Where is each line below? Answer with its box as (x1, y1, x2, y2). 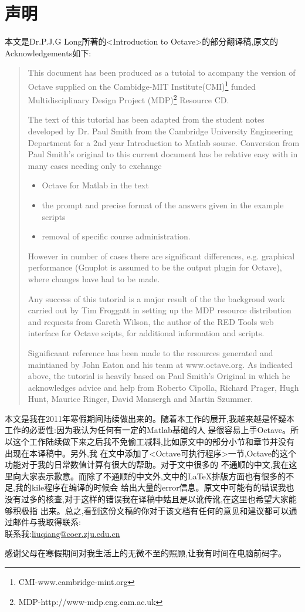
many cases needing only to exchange (28, 159, 162, 171)
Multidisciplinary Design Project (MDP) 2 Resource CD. (28, 92, 229, 106)
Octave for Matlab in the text (42, 179, 149, 191)
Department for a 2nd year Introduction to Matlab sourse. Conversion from (28, 136, 300, 148)
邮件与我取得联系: (12, 516, 81, 528)
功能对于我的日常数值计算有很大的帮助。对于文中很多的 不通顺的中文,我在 (5, 458, 289, 471)
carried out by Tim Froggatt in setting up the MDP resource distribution (28, 304, 292, 316)
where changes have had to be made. (28, 272, 160, 285)
